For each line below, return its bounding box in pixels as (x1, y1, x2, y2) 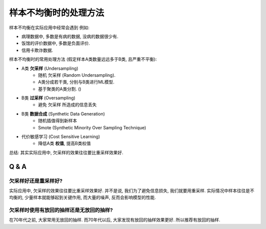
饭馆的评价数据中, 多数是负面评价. (21, 40, 91, 46)
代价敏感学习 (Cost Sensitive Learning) (21, 134, 100, 140)
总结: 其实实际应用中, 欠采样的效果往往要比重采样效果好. (9, 149, 123, 155)
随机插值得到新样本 (38, 118, 77, 124)
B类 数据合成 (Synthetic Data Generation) (21, 111, 105, 116)
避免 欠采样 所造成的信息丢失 (38, 102, 97, 108)
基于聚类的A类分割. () (38, 86, 81, 92)
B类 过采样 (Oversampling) (21, 95, 76, 101)
